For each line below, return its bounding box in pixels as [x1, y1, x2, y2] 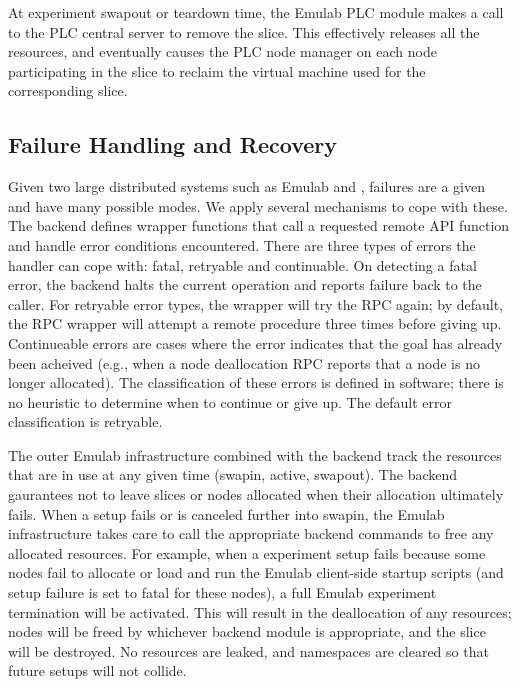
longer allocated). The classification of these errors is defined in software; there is [8, 372, 504, 393]
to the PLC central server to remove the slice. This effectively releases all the [8, 21, 480, 42]
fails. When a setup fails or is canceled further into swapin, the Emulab [8, 503, 445, 524]
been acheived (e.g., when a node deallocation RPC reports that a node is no [8, 352, 480, 373]
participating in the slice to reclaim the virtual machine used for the [8, 60, 426, 81]
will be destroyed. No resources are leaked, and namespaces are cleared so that [8, 640, 489, 661]
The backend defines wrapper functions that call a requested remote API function [8, 215, 510, 236]
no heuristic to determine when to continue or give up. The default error [8, 391, 453, 412]
